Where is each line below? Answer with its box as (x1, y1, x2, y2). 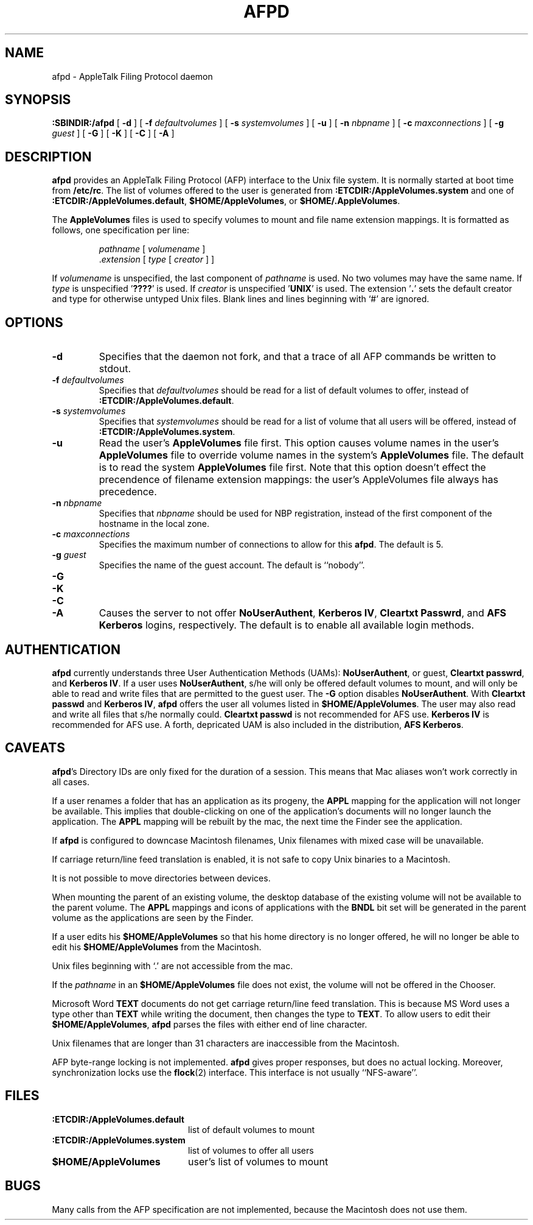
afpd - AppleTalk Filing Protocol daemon (52, 71, 213, 82)
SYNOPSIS (5, 92, 71, 108)
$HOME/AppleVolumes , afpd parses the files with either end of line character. (52, 1018, 368, 1029)
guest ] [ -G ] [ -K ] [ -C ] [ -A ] (52, 128, 175, 139)
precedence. (99, 485, 157, 498)
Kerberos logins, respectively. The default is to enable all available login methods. (99, 619, 475, 632)
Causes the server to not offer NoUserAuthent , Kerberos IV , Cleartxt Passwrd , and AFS (99, 607, 507, 620)
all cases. (52, 776, 89, 787)
